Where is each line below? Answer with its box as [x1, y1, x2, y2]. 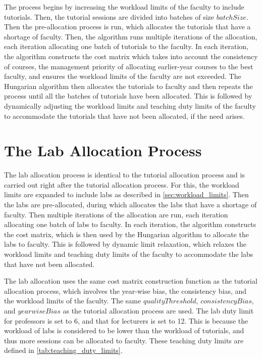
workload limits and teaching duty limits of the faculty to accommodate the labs [4, 249, 253, 259]
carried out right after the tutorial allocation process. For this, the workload [4, 179, 239, 190]
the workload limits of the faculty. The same [4, 295, 141, 306]
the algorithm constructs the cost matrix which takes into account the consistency [4, 51, 258, 61]
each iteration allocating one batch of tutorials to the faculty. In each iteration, [4, 41, 248, 52]
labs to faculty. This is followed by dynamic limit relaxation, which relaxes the [4, 239, 246, 249]
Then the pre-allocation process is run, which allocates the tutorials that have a [4, 21, 251, 32]
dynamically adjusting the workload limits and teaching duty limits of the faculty [4, 100, 256, 111]
